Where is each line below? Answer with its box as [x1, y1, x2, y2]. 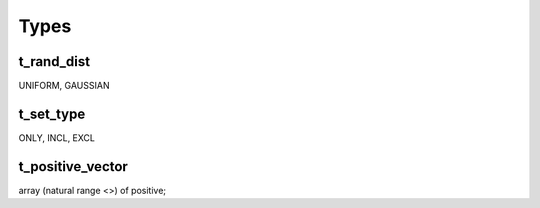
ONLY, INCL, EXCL [18, 131, 95, 144]
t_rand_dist [18, 53, 90, 70]
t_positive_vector [18, 158, 129, 175]
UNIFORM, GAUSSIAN [18, 80, 110, 92]
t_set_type [18, 105, 86, 122]
